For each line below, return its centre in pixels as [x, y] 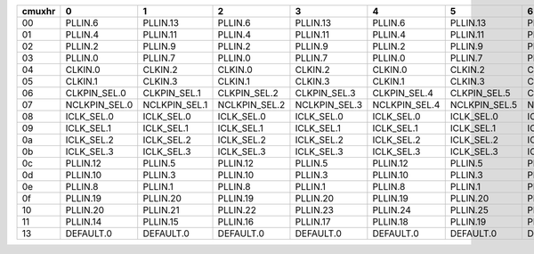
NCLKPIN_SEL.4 [406, 105]
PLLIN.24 [392, 210]
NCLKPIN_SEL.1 [175, 105]
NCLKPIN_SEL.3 [329, 105]
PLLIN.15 [161, 221]
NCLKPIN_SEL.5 [484, 105]
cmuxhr [39, 11]
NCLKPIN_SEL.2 [251, 105]
